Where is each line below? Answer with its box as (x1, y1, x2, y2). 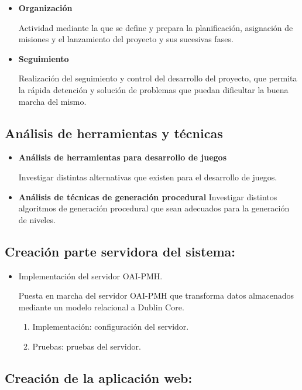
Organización (18, 2, 73, 13)
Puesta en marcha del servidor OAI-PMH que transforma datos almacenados (18, 289, 294, 302)
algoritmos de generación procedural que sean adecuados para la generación (18, 202, 290, 214)
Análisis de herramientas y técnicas (5, 124, 223, 142)
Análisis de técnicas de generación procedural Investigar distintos (18, 190, 277, 203)
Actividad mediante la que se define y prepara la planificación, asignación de (18, 21, 293, 33)
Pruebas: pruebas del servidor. (32, 340, 141, 352)
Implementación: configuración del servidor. (32, 320, 189, 333)
